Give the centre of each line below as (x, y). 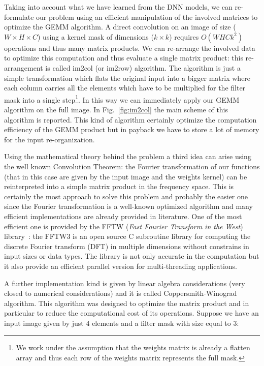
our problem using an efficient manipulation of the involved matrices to (147, 17)
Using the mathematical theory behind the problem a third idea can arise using (128, 156)
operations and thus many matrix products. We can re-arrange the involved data (130, 48)
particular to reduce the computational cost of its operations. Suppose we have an (131, 313)
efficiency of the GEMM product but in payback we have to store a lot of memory (132, 129)
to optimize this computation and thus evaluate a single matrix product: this (124, 58)
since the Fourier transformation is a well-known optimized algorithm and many (128, 206)
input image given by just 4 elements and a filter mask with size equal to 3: (122, 323)
